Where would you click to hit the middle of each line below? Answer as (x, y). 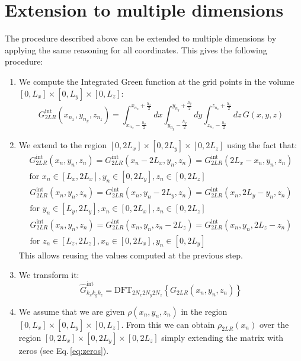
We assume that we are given (72, 311)
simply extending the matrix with (222, 337)
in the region (204, 311)
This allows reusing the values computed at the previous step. (131, 255)
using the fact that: (262, 145)
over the (274, 324)
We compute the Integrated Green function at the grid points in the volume (156, 81)
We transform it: (49, 275)
